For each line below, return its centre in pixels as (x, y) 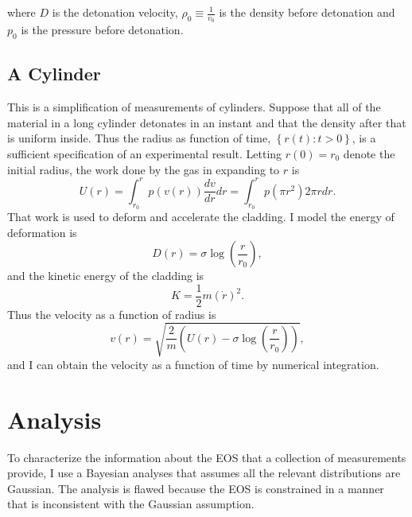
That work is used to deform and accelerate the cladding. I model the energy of (201, 216)
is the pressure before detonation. (102, 30)
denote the (369, 154)
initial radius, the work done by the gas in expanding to (144, 169)
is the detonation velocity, (115, 12)
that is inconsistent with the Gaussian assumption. (131, 504)
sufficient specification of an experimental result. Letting (145, 154)
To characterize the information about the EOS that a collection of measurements (207, 457)
